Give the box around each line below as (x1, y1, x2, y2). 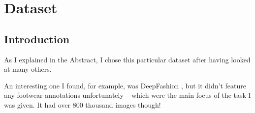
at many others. (4, 64, 52, 74)
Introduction (4, 31, 70, 46)
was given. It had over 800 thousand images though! (4, 99, 161, 110)
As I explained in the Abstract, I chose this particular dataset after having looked (4, 54, 251, 64)
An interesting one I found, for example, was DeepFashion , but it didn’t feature (4, 80, 246, 90)
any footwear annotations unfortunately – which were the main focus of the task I (4, 90, 251, 100)
